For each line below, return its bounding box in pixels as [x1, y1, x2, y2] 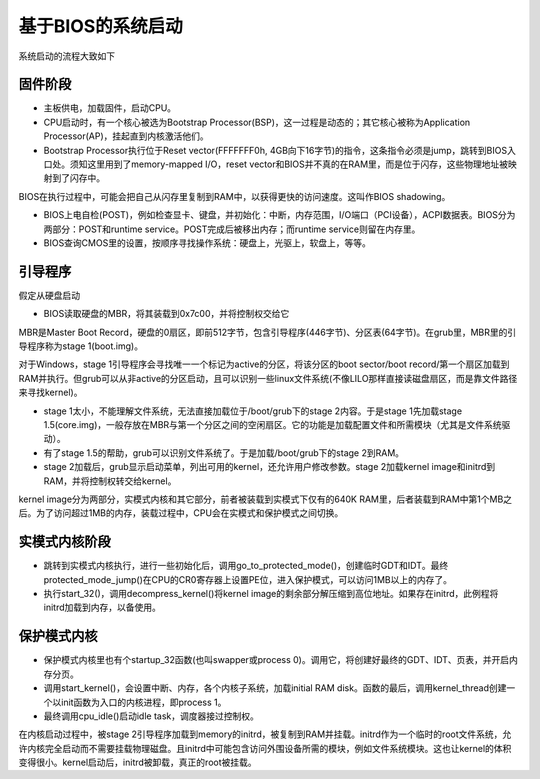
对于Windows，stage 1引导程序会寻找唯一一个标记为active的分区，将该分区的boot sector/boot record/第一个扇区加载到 [18, 358, 510, 370]
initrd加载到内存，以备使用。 [43, 601, 162, 614]
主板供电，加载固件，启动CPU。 [43, 102, 177, 114]
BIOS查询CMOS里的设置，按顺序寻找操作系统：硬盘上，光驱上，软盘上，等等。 [43, 236, 372, 249]
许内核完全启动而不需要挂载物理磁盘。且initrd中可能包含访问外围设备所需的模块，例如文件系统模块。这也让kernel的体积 [18, 742, 512, 754]
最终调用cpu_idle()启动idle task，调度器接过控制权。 [43, 710, 259, 722]
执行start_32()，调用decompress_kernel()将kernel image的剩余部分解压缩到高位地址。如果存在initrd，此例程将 [43, 588, 499, 600]
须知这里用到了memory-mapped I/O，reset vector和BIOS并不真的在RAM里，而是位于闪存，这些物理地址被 [69, 158, 509, 170]
